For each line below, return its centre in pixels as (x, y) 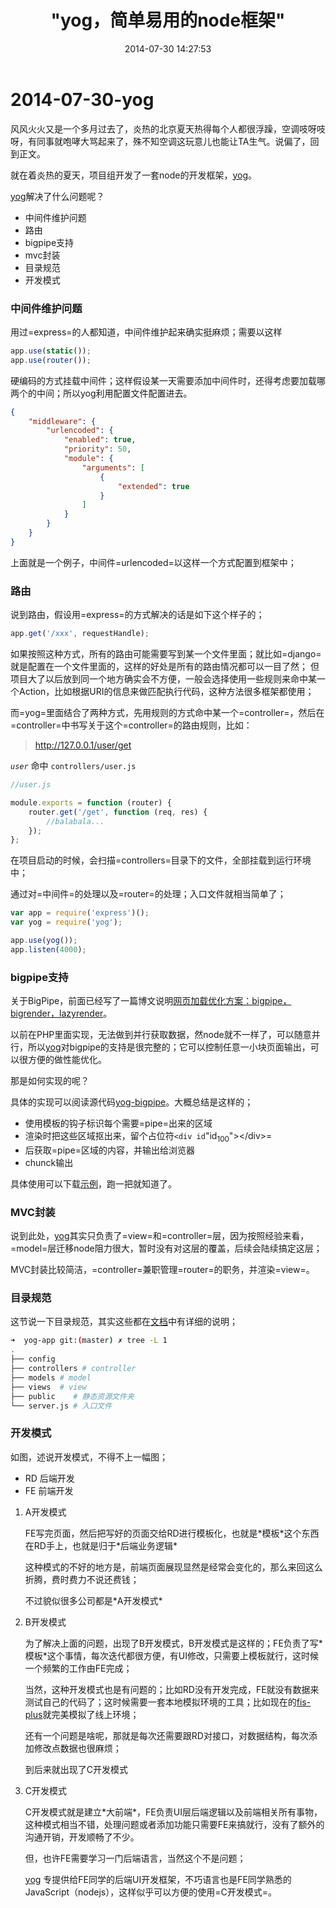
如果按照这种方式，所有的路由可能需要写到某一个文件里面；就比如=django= (166, 654)
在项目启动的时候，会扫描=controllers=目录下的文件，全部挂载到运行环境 (161, 860)
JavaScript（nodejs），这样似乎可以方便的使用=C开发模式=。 (150, 1892)
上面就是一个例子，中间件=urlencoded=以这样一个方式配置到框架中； (153, 562)
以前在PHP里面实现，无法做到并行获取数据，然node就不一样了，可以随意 (161, 1035)
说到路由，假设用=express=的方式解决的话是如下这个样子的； (137, 615)
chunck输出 (49, 1162)
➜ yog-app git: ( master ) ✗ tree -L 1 (89, 1341)
